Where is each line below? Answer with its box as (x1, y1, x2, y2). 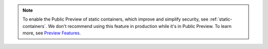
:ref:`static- (209, 16, 233, 22)
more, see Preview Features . (22, 30, 81, 36)
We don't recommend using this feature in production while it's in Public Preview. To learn (48, 23, 232, 29)
